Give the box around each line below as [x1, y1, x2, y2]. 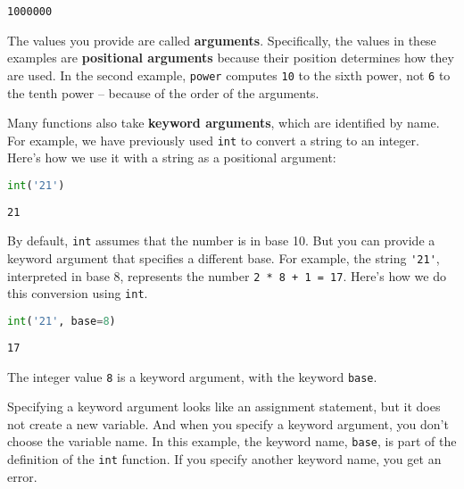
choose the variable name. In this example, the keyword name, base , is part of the [7, 432, 457, 451]
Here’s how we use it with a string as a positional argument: [7, 148, 336, 167]
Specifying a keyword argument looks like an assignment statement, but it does [7, 397, 441, 416]
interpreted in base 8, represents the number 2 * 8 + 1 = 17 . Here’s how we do [7, 266, 446, 285]
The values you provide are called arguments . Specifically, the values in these [7, 30, 436, 49]
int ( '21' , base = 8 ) [7, 315, 116, 328]
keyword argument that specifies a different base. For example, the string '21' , [7, 249, 440, 268]
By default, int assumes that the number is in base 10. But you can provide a [7, 231, 435, 250]
